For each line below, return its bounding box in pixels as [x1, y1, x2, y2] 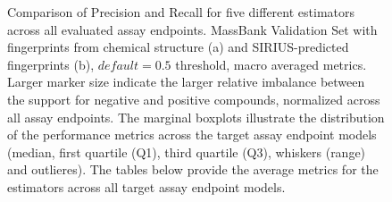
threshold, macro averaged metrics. [175, 55, 367, 73]
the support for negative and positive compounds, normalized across [7, 89, 380, 108]
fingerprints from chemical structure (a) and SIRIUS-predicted [7, 38, 349, 56]
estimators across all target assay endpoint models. [7, 177, 286, 196]
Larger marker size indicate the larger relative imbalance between [7, 72, 365, 91]
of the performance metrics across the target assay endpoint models [7, 125, 377, 144]
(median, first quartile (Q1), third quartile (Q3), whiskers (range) [7, 142, 366, 161]
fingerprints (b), [7, 55, 95, 73]
